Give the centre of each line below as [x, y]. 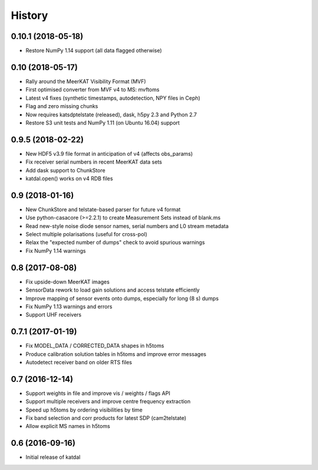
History [29, 15]
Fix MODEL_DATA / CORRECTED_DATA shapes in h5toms [95, 346]
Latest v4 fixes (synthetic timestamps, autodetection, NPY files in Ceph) [113, 98]
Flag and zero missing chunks [62, 106]
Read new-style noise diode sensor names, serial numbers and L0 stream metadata [127, 226]
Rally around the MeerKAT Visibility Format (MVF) [86, 81]
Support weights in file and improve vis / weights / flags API [98, 393]
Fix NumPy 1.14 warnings [56, 250]
